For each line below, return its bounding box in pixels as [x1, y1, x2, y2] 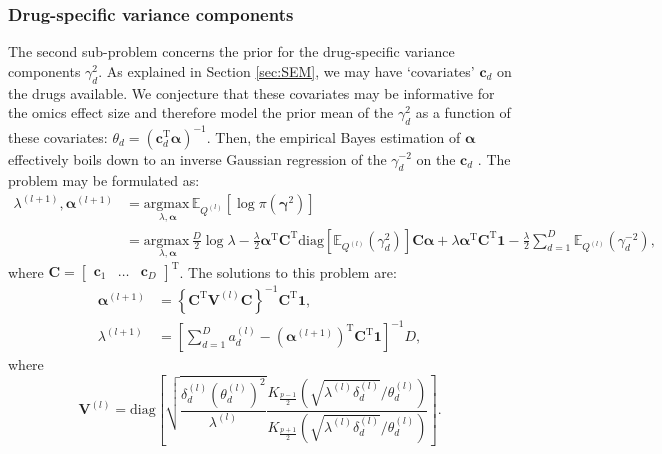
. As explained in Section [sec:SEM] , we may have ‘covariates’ [98, 60, 475, 81]
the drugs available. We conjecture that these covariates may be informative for [8, 82, 495, 103]
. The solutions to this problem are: [179, 261, 397, 282]
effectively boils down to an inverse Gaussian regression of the [8, 148, 387, 169]
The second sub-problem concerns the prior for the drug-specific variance [8, 41, 455, 62]
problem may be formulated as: [8, 170, 200, 191]
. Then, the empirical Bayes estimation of [206, 126, 461, 147]
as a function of [415, 102, 511, 123]
